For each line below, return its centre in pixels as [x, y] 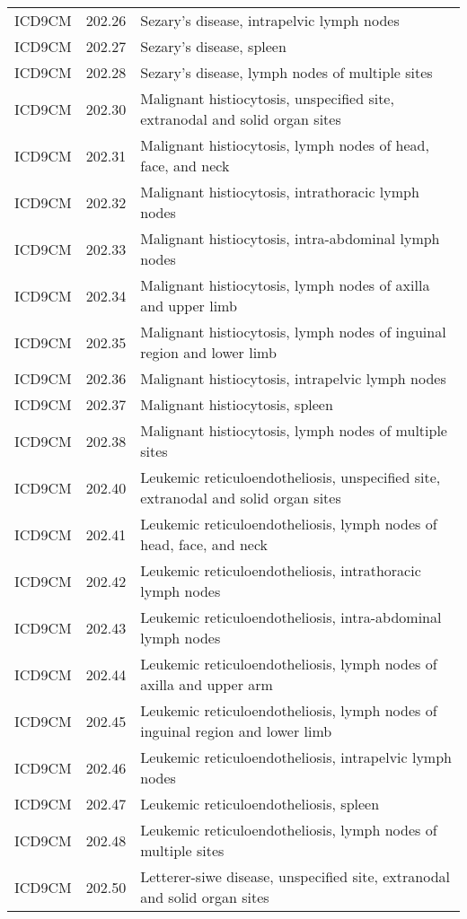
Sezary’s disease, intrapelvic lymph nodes [270, 20]
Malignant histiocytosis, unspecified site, [267, 98]
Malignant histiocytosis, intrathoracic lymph [280, 192]
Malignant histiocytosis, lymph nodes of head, [285, 145]
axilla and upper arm [207, 684]
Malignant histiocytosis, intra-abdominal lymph [290, 238]
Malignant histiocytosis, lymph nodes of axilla [285, 285]
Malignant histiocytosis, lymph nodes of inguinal [293, 332]
